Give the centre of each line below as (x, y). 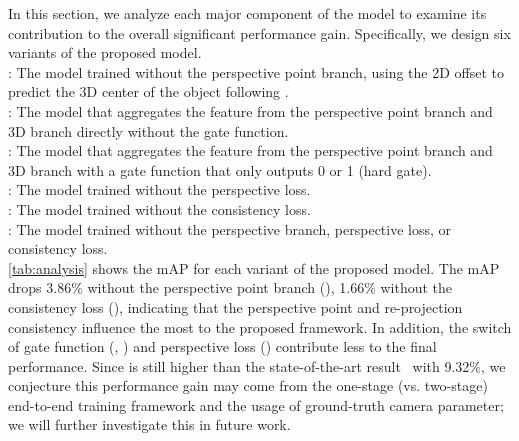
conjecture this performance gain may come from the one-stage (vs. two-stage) (248, 385)
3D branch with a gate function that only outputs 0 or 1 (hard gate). (220, 169)
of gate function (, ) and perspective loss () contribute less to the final (222, 346)
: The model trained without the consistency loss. (159, 208)
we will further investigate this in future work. (149, 424)
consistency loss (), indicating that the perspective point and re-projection (235, 306)
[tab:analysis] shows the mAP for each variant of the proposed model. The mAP (254, 267)
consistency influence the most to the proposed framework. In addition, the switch (260, 326)
